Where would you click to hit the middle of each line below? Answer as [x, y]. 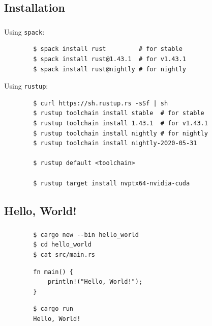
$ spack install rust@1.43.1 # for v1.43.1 [110, 59]
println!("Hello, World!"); [95, 282]
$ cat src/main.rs [64, 255]
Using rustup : [26, 86]
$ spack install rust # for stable [108, 49]
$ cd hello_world [62, 245]
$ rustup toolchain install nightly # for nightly [120, 133]
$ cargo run [53, 309]
